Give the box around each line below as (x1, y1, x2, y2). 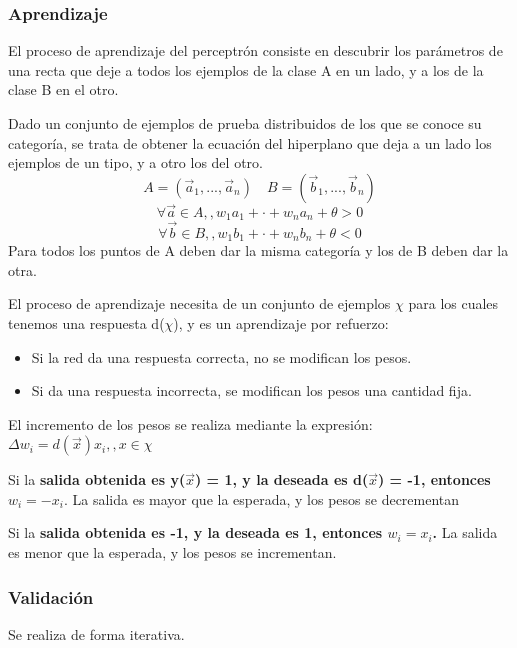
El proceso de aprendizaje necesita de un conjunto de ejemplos (8, 293, 391, 314)
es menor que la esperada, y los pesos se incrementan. (8, 542, 337, 563)
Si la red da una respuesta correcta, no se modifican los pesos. (31, 346, 412, 367)
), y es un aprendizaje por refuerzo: (173, 312, 389, 333)
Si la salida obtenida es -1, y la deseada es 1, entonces (8, 522, 383, 543)
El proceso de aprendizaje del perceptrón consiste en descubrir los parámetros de (8, 40, 503, 61)
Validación (8, 584, 94, 609)
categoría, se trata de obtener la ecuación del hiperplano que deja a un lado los (8, 132, 492, 153)
